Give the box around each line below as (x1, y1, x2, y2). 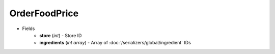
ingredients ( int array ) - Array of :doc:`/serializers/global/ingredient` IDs (39, 40, 191, 46)
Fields (22, 25, 35, 32)
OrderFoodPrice (9, 8, 79, 19)
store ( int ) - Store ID (39, 32, 82, 38)
